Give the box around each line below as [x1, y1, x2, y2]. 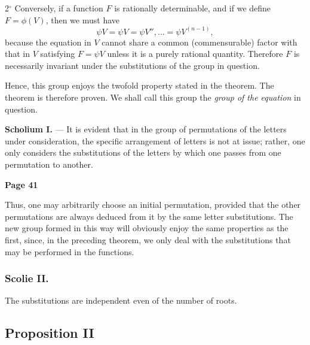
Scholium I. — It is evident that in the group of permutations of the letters [5, 123, 287, 135]
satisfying [40, 47, 75, 60]
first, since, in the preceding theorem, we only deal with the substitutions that [5, 233, 291, 246]
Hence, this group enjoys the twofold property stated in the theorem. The [5, 79, 274, 92]
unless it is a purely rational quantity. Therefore [107, 47, 283, 60]
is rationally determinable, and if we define [114, 2, 271, 14]
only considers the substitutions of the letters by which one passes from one [5, 146, 281, 159]
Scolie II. [5, 271, 49, 286]
